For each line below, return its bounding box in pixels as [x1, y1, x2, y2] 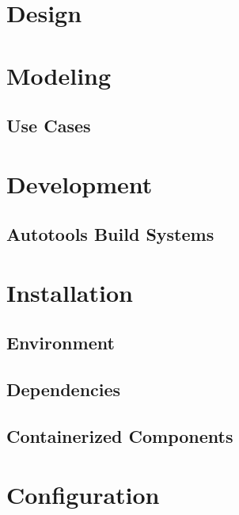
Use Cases [6, 113, 91, 138]
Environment [6, 330, 115, 355]
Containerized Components [6, 424, 233, 448]
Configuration [6, 478, 160, 510]
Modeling [6, 59, 112, 91]
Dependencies [6, 377, 121, 402]
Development [6, 167, 153, 200]
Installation [6, 276, 133, 308]
